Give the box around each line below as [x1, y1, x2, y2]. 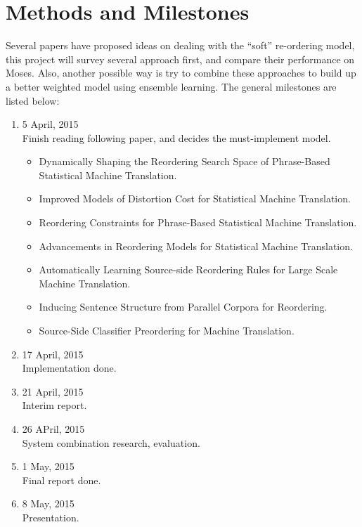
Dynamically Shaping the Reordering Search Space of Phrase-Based [39, 154, 330, 169]
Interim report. [22, 398, 87, 412]
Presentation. [22, 509, 79, 524]
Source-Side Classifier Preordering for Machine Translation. [39, 323, 295, 338]
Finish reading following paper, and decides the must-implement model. [22, 130, 331, 145]
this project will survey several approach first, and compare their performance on [6, 51, 355, 66]
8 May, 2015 [22, 496, 75, 511]
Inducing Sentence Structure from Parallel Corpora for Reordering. [39, 299, 328, 314]
